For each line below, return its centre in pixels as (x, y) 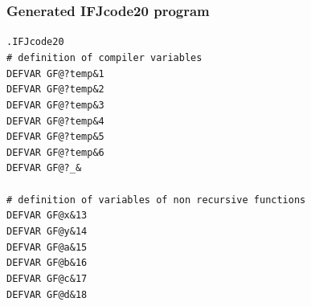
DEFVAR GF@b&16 (47, 263)
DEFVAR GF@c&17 (47, 279)
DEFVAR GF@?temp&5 (55, 137)
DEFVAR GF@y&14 (47, 232)
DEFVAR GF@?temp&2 (55, 90)
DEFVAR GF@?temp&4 (55, 121)
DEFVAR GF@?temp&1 (55, 73)
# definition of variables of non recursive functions (156, 200)
